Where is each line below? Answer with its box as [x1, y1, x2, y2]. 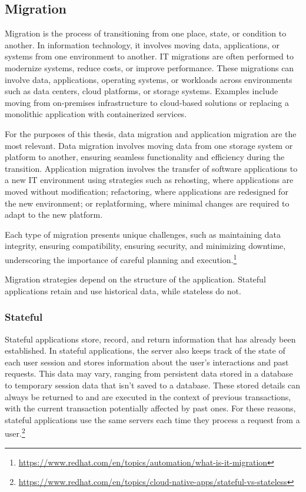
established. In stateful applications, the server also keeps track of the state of [5, 344, 285, 357]
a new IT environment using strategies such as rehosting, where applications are [5, 174, 294, 186]
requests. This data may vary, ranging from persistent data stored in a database [5, 367, 293, 380]
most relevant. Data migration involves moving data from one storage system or [5, 139, 293, 151]
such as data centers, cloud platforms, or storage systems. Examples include [5, 85, 278, 97]
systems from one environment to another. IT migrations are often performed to [5, 50, 294, 62]
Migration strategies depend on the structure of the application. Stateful [5, 273, 266, 285]
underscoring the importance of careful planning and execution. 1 [5, 251, 237, 265]
